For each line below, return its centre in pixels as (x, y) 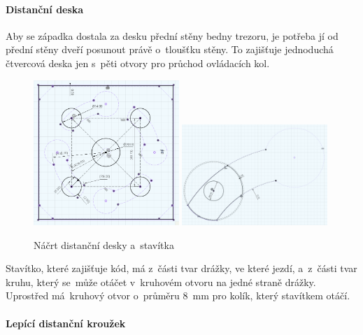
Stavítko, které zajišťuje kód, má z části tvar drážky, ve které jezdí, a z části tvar (181, 268)
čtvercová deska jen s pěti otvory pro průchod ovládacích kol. (138, 63)
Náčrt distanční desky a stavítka (104, 244)
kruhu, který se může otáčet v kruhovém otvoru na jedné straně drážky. (161, 281)
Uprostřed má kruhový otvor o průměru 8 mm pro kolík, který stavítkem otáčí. (178, 295)
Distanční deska (45, 9)
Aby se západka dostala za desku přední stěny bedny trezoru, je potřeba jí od (172, 35)
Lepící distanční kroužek (66, 323)
